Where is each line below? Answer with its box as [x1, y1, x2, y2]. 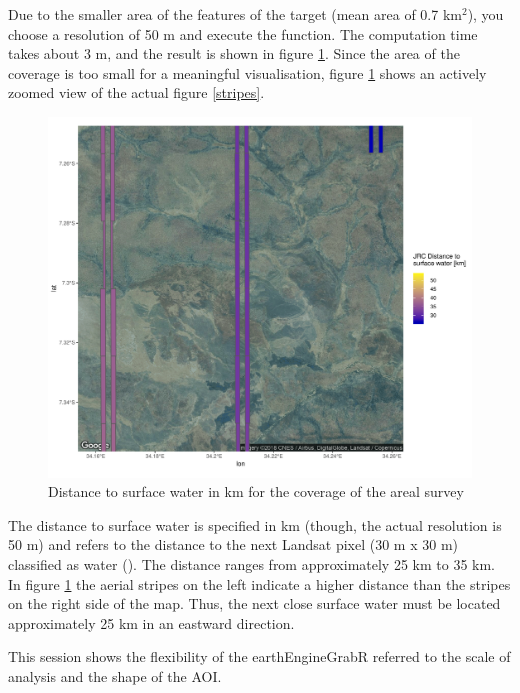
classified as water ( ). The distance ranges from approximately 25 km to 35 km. [8, 553, 495, 574]
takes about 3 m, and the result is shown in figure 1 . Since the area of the [8, 43, 460, 64]
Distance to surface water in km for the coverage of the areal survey [48, 481, 464, 502]
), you [467, 4, 504, 24]
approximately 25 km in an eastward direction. [8, 612, 295, 633]
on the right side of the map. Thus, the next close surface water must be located [8, 593, 501, 614]
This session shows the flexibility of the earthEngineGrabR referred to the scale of [8, 646, 511, 667]
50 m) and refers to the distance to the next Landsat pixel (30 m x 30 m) [8, 534, 459, 555]
